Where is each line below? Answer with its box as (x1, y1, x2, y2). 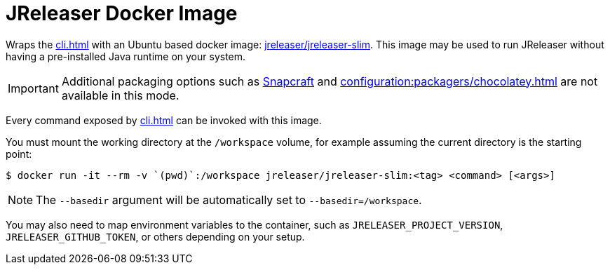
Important (8, 81, 59, 95)
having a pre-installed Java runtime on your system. (6, 50, 246, 62)
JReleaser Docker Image (6, 1, 238, 25)
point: (6, 147, 32, 160)
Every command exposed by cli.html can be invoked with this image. (6, 114, 322, 126)
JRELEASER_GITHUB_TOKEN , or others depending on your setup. (6, 230, 305, 243)
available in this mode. (61, 88, 179, 102)
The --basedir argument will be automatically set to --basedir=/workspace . (36, 192, 422, 207)
